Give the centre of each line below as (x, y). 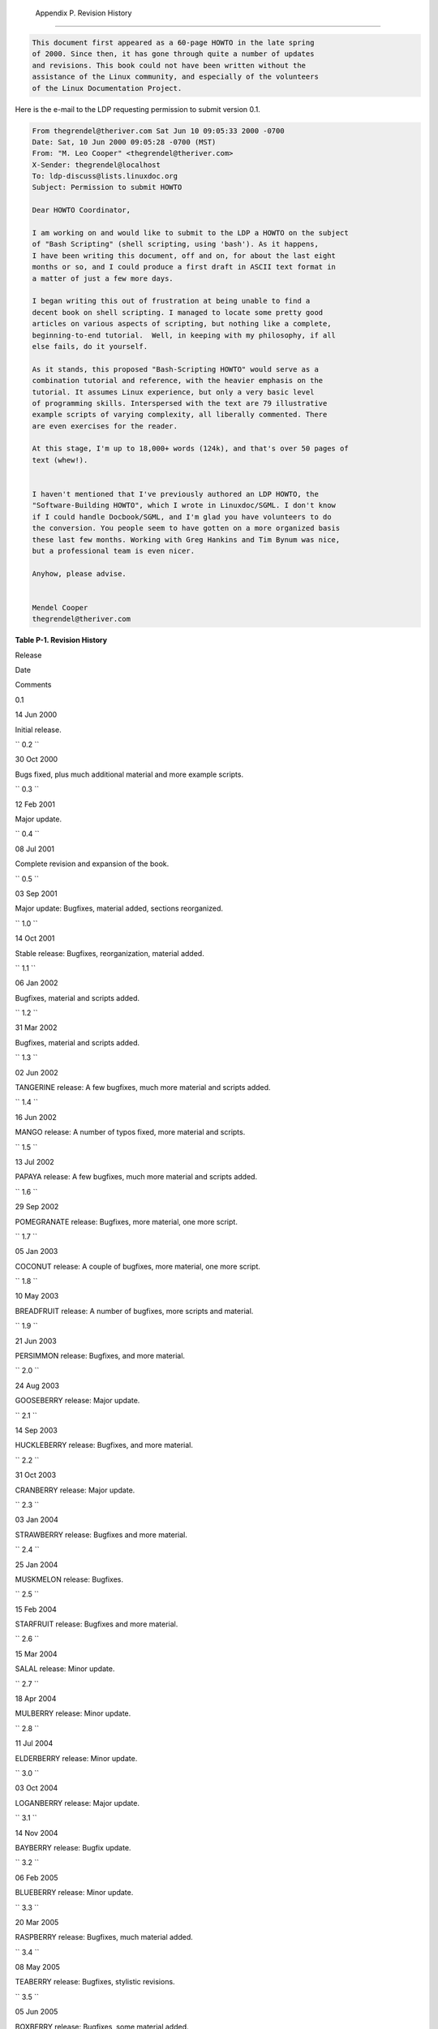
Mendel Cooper (60, 607)
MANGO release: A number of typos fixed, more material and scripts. (130, 1132)
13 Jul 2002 (34, 1161)
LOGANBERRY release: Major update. (77, 1803)
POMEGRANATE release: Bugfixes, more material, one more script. (127, 1221)
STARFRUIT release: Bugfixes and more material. (97, 1624)
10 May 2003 (37, 1296)
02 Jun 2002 (36, 1072)
